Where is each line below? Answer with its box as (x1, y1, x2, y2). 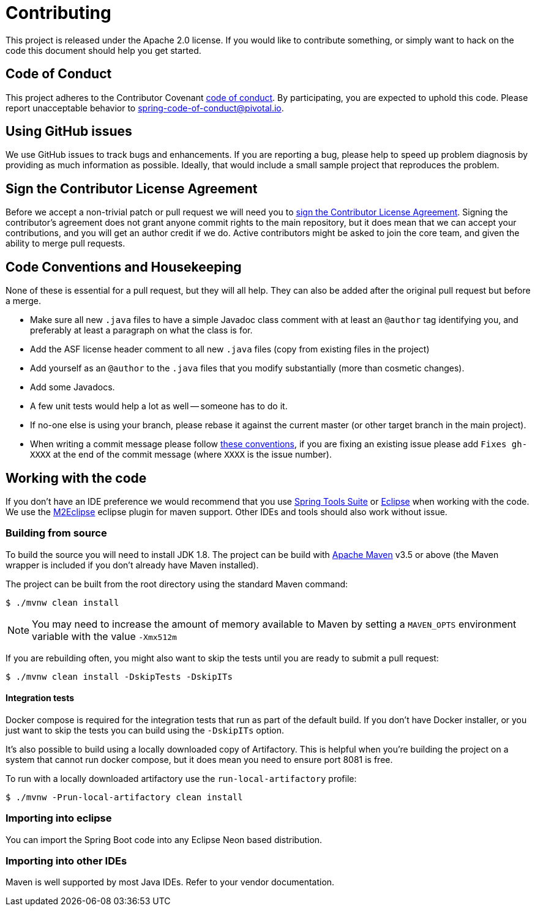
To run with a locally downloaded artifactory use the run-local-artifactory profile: (6, 773, 357, 784)
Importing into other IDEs (6, 855, 127, 868)
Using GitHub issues (6, 124, 132, 139)
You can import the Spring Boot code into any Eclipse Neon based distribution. (6, 834, 323, 845)
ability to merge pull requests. (6, 238, 125, 249)
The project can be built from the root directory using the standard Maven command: (6, 578, 348, 589)
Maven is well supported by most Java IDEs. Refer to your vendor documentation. (6, 877, 335, 888)
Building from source (6, 527, 107, 540)
